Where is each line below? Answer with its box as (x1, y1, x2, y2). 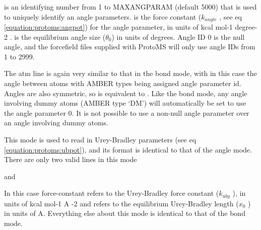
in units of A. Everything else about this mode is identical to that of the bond (4, 208, 245, 218)
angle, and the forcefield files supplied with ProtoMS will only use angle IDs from (4, 41, 255, 52)
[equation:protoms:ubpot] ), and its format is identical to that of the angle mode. (4, 144, 252, 155)
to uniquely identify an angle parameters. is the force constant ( (4, 11, 202, 22)
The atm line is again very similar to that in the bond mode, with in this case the (4, 68, 257, 79)
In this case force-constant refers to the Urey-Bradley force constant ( (4, 188, 219, 198)
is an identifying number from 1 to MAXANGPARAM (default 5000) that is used (4, 2, 257, 12)
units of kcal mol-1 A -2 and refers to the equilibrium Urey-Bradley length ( (4, 198, 239, 208)
